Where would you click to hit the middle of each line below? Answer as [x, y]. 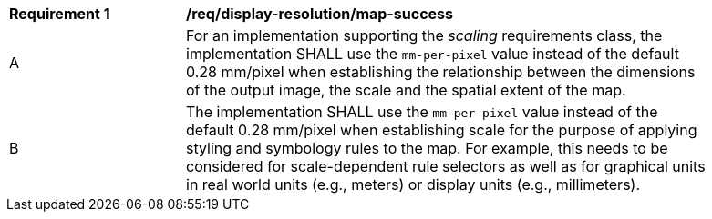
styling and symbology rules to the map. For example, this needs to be [427, 148]
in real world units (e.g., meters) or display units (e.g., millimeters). [413, 184]
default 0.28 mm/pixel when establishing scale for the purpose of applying [442, 130]
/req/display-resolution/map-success [320, 14]
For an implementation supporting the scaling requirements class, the [424, 35]
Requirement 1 [60, 14]
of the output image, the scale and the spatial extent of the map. [406, 90]
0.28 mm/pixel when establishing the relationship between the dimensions [441, 72]
